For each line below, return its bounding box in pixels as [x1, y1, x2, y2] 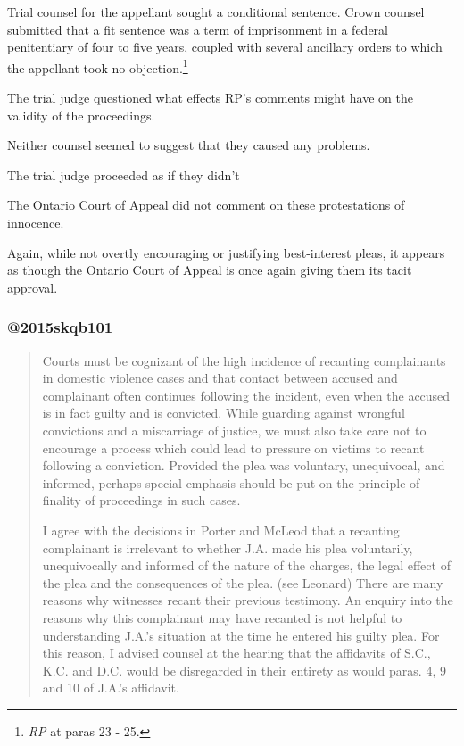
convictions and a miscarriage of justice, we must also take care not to [42, 420, 427, 439]
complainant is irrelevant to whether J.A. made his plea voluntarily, [42, 538, 413, 557]
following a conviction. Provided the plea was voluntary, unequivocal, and [42, 456, 445, 475]
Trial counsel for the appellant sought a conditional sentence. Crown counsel [7, 3, 425, 21]
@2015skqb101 [7, 316, 113, 338]
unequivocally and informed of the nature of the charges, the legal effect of [42, 556, 451, 575]
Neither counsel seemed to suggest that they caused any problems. [7, 136, 370, 154]
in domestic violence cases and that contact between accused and [42, 369, 398, 387]
